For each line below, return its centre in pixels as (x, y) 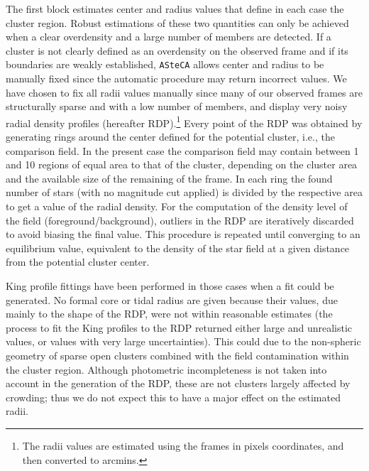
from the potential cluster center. (78, 262)
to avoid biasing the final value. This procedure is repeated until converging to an (183, 234)
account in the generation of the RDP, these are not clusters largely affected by (178, 383)
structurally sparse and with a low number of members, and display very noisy (177, 106)
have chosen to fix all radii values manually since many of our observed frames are (184, 92)
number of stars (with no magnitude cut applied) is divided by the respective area (184, 192)
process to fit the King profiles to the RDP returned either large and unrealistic (179, 327)
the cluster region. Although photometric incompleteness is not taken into (166, 369)
